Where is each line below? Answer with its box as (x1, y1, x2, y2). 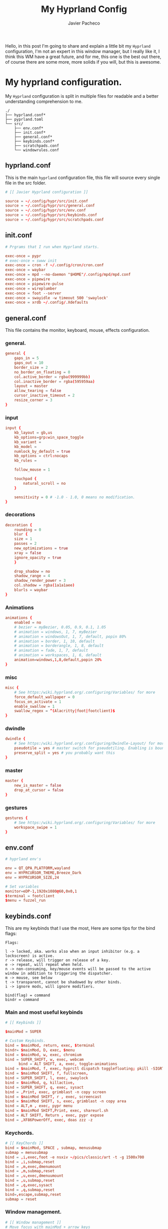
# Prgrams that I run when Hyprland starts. (5, 244, 99, 249)
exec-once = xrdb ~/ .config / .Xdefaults (5, 300, 88, 305)
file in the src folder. (5, 179, 46, 186)
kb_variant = (14, 440, 41, 445)
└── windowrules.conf (14, 147, 59, 152)
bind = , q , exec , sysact (5, 1183, 52, 1188)
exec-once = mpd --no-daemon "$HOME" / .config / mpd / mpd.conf (5, 272, 131, 277)
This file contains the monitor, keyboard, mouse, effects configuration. (5, 327, 150, 333)
